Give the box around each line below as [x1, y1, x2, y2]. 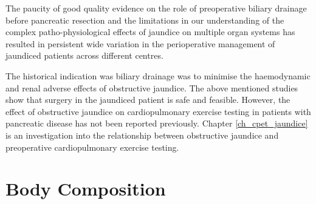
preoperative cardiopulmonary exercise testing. [5, 140, 179, 153]
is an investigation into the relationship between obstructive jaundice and [5, 128, 279, 141]
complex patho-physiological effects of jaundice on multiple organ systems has [5, 25, 295, 38]
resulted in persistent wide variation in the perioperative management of [5, 37, 275, 50]
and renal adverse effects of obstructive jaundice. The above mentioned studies [5, 81, 298, 94]
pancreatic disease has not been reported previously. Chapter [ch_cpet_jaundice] [5, 117, 308, 130]
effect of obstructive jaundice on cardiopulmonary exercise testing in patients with [5, 105, 311, 117]
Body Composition [5, 176, 166, 201]
